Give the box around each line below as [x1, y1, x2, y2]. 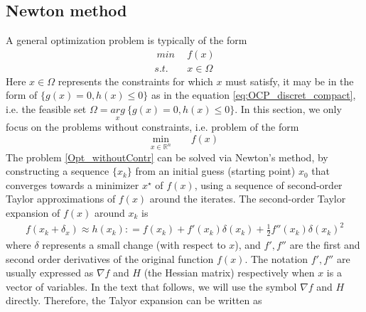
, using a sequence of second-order [194, 177, 343, 192]
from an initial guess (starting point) [135, 163, 296, 178]
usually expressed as [6, 265, 94, 280]
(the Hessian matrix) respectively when [144, 265, 315, 280]
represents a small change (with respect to [42, 237, 226, 252]
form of [6, 87, 38, 102]
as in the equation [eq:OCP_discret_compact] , [151, 87, 356, 102]
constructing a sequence [6, 163, 109, 178]
